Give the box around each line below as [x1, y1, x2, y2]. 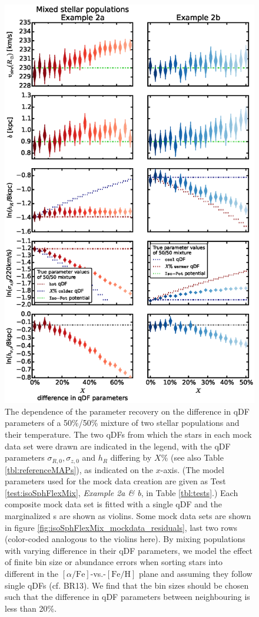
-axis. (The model [160, 463, 224, 475]
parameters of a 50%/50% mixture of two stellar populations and [5, 416, 240, 429]
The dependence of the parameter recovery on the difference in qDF [5, 405, 250, 417]
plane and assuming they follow [139, 567, 253, 579]
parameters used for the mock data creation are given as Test [5, 475, 226, 487]
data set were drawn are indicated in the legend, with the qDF [5, 439, 231, 452]
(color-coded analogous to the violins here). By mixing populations [5, 533, 245, 545]
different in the [5, 567, 59, 579]
